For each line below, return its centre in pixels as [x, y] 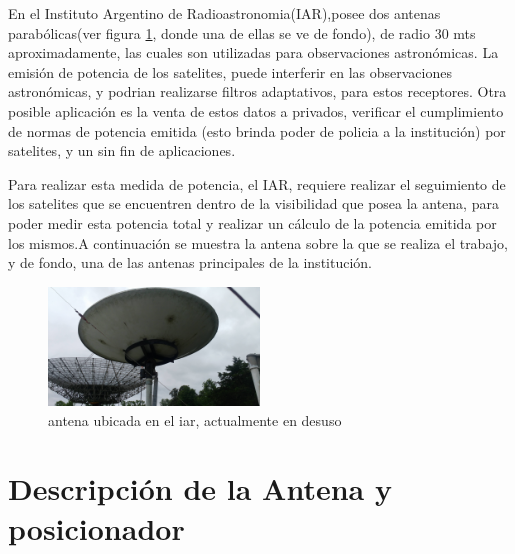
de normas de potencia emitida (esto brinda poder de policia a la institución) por [257, 130]
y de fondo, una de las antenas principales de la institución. [190, 262]
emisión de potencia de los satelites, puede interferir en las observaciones [230, 71]
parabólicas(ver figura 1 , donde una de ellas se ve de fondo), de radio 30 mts [242, 32]
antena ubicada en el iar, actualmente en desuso [195, 419]
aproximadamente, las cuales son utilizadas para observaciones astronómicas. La [253, 52]
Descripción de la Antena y [200, 488]
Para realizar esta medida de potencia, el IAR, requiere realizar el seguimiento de [257, 183]
